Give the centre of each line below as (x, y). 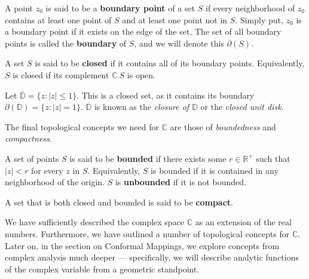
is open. (141, 74)
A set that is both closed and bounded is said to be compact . (119, 202)
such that (273, 158)
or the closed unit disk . (242, 107)
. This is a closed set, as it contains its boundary (166, 95)
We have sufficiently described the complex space (95, 222)
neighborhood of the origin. (55, 182)
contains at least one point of (58, 19)
